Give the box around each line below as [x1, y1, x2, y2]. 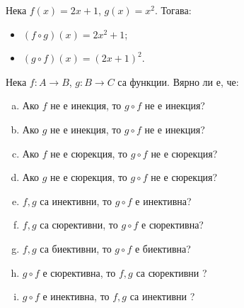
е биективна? [134, 241, 191, 255]
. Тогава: [155, 3, 192, 17]
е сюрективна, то [42, 265, 116, 280]
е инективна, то [42, 289, 110, 304]
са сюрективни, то [40, 217, 118, 232]
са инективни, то [40, 193, 112, 208]
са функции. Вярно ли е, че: [117, 74, 239, 89]
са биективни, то [40, 241, 112, 255]
